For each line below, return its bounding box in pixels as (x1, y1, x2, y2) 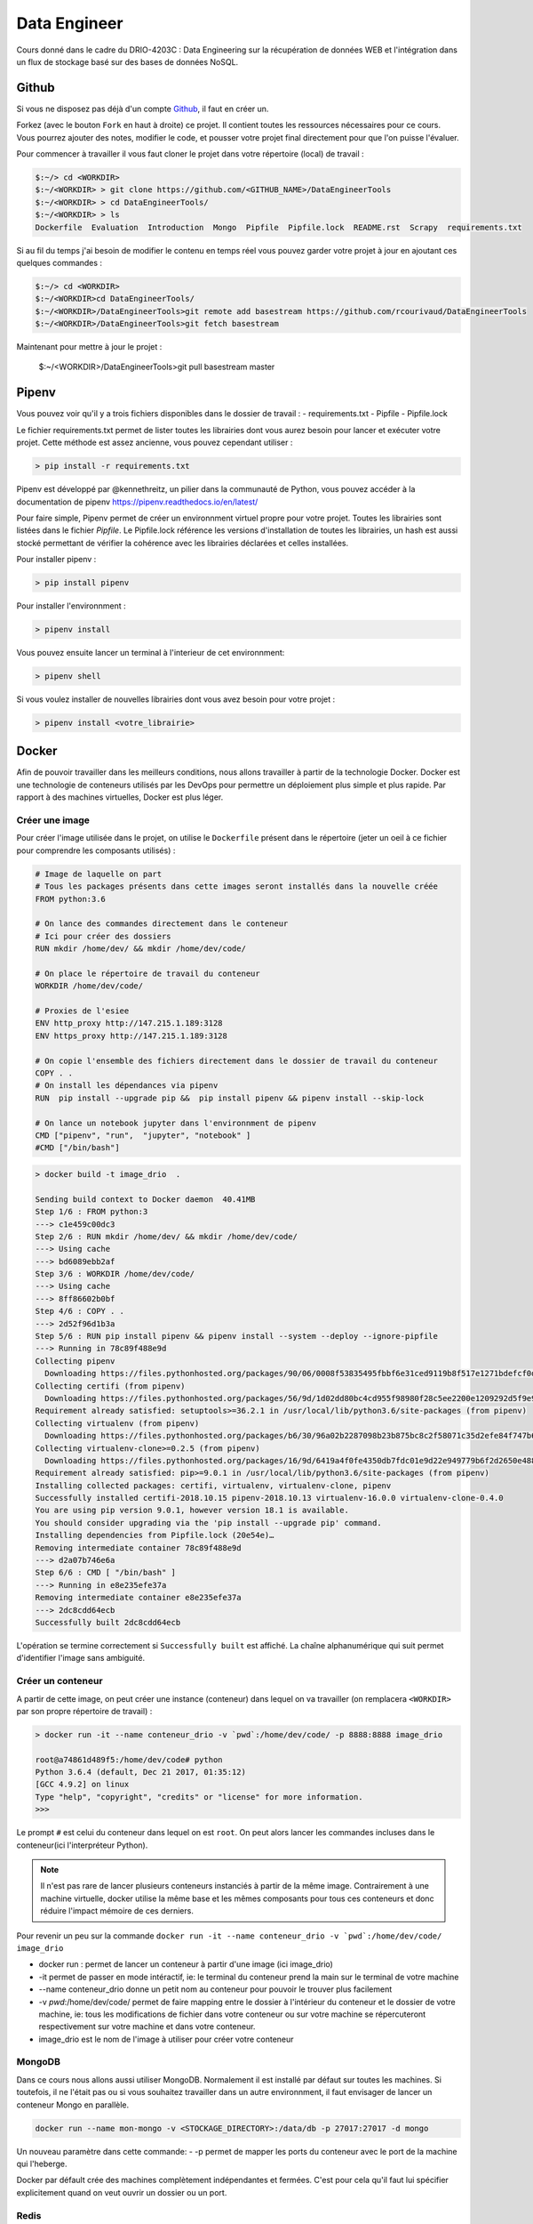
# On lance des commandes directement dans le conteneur (35, 919, 289, 929)
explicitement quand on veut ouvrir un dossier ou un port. (16, 2187, 227, 2197)
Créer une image (16, 814, 91, 826)
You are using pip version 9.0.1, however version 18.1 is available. (35, 1505, 350, 1516)
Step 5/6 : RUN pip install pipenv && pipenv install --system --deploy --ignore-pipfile (35, 1331, 439, 1342)
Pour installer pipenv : (16, 554, 97, 565)
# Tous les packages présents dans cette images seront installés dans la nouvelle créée (35, 882, 439, 891)
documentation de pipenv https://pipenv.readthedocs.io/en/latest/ (16, 496, 259, 507)
